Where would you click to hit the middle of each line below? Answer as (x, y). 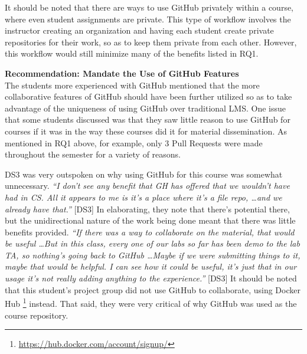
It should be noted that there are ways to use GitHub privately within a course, (149, 7)
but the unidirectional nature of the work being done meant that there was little (150, 220)
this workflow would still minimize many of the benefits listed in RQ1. (132, 53)
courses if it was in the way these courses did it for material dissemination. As (146, 131)
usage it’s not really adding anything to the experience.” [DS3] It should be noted (151, 278)
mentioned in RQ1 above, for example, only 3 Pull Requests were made (134, 142)
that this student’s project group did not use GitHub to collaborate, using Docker (153, 289)
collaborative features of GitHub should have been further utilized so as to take (148, 96)
